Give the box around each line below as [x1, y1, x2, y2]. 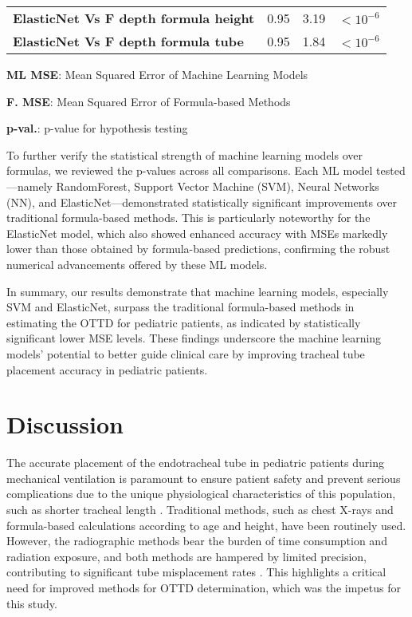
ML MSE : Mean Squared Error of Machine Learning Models [6, 66, 308, 82]
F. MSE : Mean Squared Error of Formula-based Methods [6, 93, 291, 109]
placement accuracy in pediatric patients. [6, 361, 208, 378]
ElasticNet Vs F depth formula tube [13, 32, 244, 50]
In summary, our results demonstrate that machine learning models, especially [6, 283, 389, 299]
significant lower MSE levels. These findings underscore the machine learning [6, 330, 382, 346]
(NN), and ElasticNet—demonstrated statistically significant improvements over [6, 193, 397, 210]
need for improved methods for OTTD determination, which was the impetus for [6, 579, 401, 595]
